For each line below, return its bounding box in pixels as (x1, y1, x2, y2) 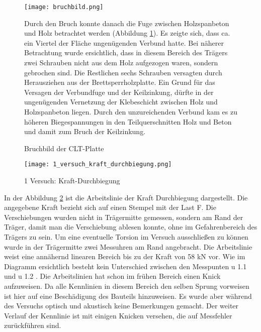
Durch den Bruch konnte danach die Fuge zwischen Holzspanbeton (24, 18, 229, 28)
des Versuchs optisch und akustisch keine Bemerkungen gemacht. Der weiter (4, 300, 239, 311)
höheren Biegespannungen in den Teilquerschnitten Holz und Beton (24, 116, 232, 127)
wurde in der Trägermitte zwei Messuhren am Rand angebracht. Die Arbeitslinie (4, 241, 252, 252)
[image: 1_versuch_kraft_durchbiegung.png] (24, 161, 172, 168)
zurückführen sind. (4, 320, 61, 330)
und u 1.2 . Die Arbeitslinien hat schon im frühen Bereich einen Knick (4, 271, 221, 281)
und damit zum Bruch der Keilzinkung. (24, 126, 146, 137)
